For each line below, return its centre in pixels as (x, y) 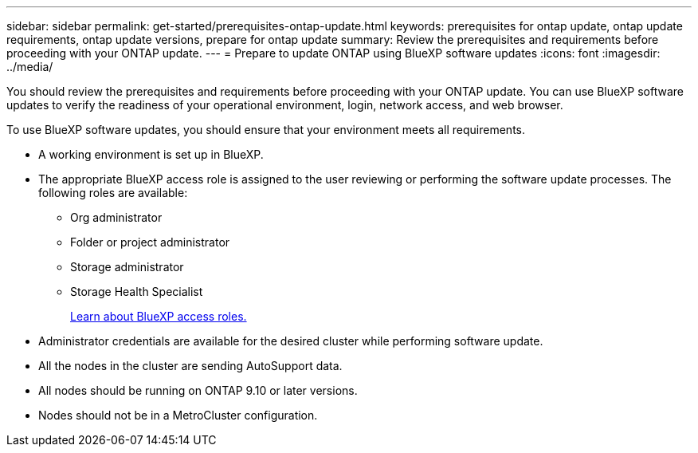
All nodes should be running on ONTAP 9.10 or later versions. (198, 390)
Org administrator (116, 217)
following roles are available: (113, 193)
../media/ (30, 67)
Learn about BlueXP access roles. (159, 316)
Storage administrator (127, 267)
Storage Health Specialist (137, 291)
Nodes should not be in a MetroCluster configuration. (178, 415)
